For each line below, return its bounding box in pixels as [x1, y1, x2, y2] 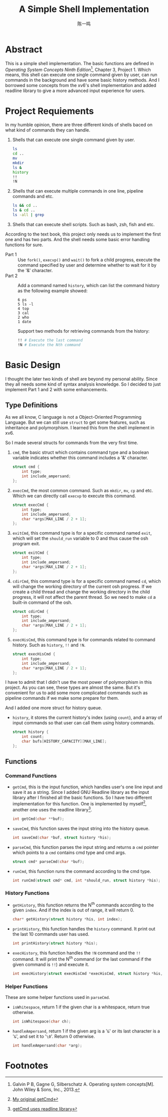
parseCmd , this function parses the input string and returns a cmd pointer [12, 844, 159, 850]
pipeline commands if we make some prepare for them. [5, 695, 119, 701]
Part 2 [5, 273, 18, 279]
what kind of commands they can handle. [5, 127, 90, 133]
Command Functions [5, 772, 57, 779]
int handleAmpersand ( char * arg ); [12, 1043, 82, 1048]
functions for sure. [5, 242, 43, 248]
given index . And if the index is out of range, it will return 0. [12, 907, 134, 913]
